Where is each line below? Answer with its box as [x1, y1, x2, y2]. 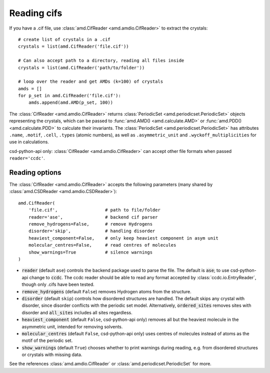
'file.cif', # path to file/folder [28, 207, 161, 213]
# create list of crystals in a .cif [18, 37, 111, 42]
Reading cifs [9, 8, 62, 19]
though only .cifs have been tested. [21, 281, 94, 288]
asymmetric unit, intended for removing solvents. [21, 323, 123, 329]
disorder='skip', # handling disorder [28, 228, 155, 234]
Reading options [9, 168, 61, 176]
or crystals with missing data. [21, 351, 82, 358]
